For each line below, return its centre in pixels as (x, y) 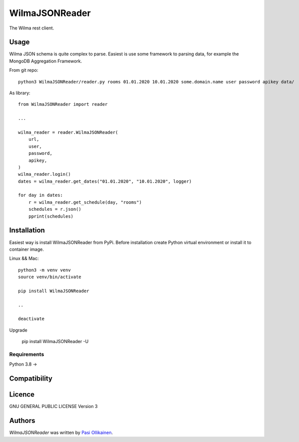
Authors (22, 421)
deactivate (31, 319)
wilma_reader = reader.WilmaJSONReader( (68, 132)
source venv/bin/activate (50, 277)
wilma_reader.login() (44, 174)
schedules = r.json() (55, 209)
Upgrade (18, 330)
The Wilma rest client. (32, 28)
